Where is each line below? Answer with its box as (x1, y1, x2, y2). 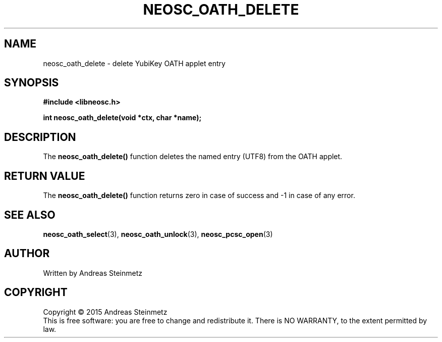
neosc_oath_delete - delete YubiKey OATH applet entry (43, 59, 226, 68)
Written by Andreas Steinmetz (43, 268, 143, 277)
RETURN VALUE (4, 169, 85, 182)
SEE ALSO (4, 208, 56, 221)
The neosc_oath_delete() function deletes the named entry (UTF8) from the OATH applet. (43, 152, 343, 161)
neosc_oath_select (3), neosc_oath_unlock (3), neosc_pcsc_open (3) (43, 229, 273, 238)
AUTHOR (4, 247, 50, 260)
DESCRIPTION (4, 130, 76, 143)
